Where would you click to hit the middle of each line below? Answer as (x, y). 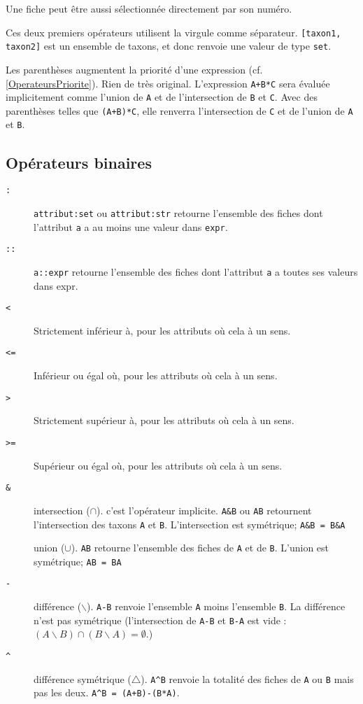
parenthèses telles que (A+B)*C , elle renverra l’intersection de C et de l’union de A (179, 110)
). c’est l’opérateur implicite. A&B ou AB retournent (204, 510)
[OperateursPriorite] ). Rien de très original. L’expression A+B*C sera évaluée (168, 83)
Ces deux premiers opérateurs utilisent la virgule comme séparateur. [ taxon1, (173, 32)
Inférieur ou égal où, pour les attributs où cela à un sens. (156, 375)
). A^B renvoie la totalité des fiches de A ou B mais (247, 678)
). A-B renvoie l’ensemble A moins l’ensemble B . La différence (216, 606)
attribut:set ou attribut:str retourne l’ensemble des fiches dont (178, 212)
